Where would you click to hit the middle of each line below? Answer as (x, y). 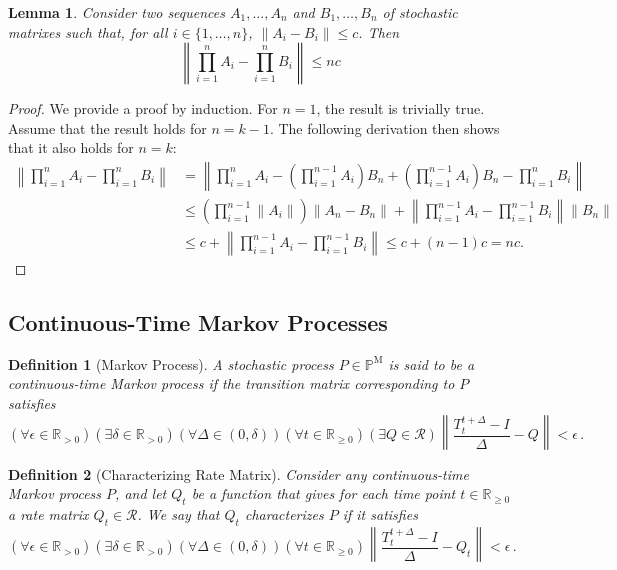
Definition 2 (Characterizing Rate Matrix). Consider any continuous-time (238, 473)
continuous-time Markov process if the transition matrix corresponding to (231, 383)
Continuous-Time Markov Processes (198, 322)
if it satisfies (380, 514)
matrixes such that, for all (88, 31)
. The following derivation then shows (384, 127)
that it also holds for (71, 147)
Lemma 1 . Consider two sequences (117, 12)
